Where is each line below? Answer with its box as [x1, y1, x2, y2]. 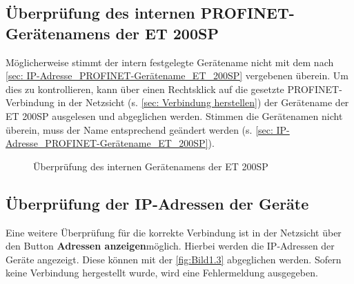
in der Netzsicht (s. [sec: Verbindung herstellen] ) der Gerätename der [57, 95, 349, 110]
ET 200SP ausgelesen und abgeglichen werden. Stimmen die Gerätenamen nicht [6, 108, 343, 123]
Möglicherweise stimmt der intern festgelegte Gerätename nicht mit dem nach [6, 54, 334, 69]
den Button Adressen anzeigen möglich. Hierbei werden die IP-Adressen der [6, 239, 335, 253]
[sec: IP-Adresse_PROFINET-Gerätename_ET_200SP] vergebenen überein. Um [6, 68, 348, 83]
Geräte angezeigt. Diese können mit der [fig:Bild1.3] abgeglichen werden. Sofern [6, 252, 342, 266]
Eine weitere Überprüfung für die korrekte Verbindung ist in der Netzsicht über [6, 225, 342, 239]
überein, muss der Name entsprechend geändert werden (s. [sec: [6, 122, 273, 136]
